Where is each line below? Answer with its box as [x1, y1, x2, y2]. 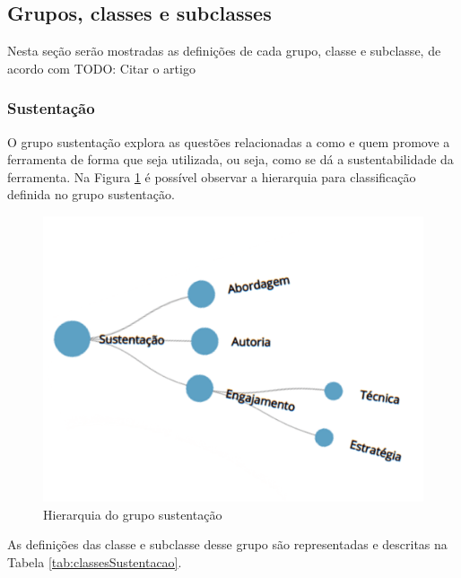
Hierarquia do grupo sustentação [43, 504, 222, 523]
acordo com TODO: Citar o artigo [7, 58, 196, 77]
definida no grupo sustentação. [7, 185, 175, 204]
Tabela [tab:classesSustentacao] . [7, 552, 182, 571]
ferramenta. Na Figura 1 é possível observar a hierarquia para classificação [7, 167, 416, 186]
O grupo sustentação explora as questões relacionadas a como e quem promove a [7, 132, 450, 151]
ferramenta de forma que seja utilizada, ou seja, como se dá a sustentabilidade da [7, 150, 454, 169]
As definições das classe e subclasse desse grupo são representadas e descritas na [7, 535, 448, 554]
